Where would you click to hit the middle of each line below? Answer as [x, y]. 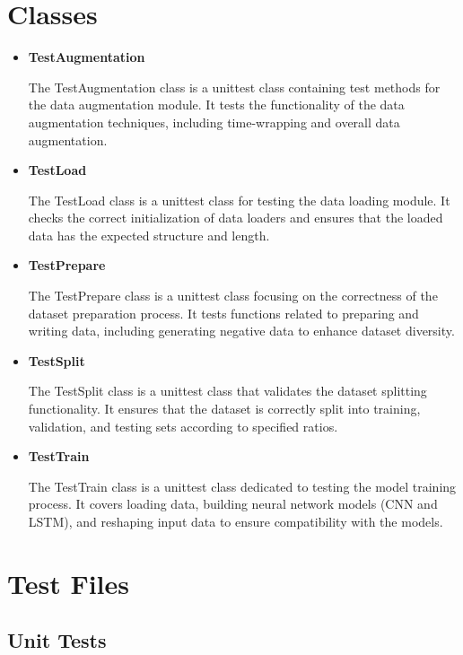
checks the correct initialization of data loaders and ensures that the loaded [236, 218]
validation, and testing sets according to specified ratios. [183, 426]
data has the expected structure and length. [149, 235]
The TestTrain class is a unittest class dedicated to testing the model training [242, 486]
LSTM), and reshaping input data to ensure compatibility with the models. [236, 521]
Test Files [69, 583]
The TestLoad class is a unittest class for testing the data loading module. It [239, 200]
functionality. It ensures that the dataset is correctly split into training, [224, 409]
